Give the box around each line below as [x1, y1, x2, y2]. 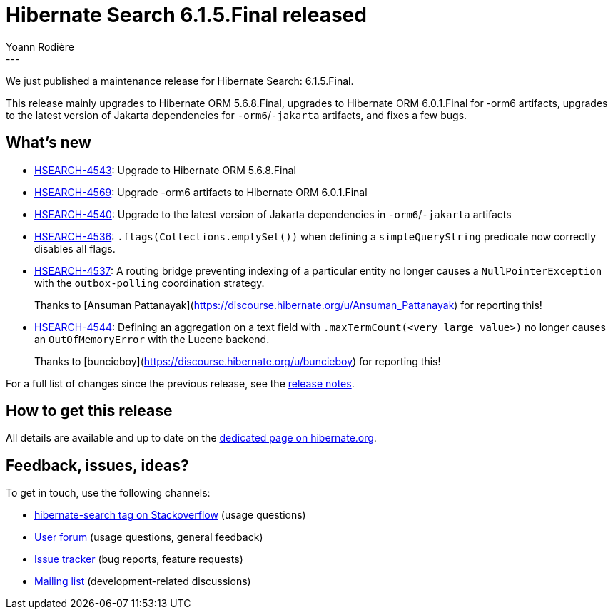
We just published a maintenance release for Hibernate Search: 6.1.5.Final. [6, 74, 354, 87]
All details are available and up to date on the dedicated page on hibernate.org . [6, 432, 377, 444]
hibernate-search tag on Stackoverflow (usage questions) [34, 509, 306, 522]
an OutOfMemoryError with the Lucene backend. [34, 332, 270, 345]
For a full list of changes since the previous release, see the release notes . [6, 377, 355, 390]
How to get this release [6, 402, 173, 420]
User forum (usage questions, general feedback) [34, 531, 263, 544]
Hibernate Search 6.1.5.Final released [6, 3, 367, 27]
